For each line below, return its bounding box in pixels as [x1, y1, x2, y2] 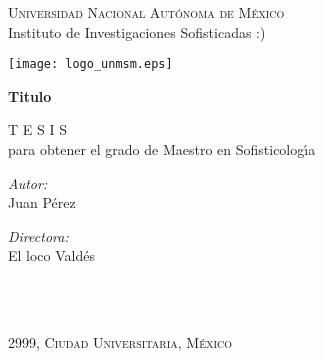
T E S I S [8, 119, 67, 140]
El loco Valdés [8, 245, 95, 266]
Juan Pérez [8, 192, 76, 213]
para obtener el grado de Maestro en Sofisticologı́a [8, 139, 316, 160]
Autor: [8, 172, 48, 193]
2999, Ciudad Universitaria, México [8, 332, 233, 353]
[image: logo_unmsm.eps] [8, 57, 173, 72]
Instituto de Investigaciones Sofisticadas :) [8, 21, 266, 42]
